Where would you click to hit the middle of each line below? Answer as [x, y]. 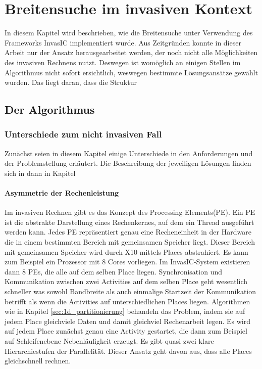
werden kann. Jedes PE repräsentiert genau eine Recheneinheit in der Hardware [128, 232]
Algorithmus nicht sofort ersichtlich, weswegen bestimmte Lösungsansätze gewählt [132, 72]
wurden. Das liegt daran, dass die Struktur [71, 82]
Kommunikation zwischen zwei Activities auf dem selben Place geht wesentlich [126, 281]
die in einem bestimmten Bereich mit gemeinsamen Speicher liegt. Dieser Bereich [130, 242]
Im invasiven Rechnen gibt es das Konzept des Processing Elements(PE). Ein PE [130, 212]
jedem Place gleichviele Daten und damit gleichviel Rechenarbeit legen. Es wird [128, 321]
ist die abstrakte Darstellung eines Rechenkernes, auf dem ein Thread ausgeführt [129, 222]
